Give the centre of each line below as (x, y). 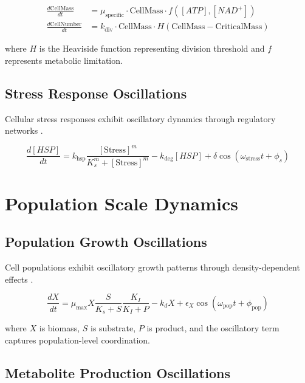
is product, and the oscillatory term (213, 327)
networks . (24, 130)
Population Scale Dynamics (122, 203)
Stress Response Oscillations (96, 93)
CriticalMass (239, 27)
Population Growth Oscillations (106, 242)
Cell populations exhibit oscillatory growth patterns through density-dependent (152, 267)
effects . (19, 279)
